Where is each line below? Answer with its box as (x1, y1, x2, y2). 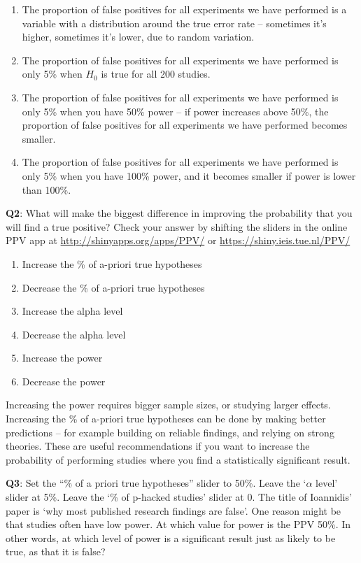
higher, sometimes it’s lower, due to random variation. (22, 29, 255, 44)
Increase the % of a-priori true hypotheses (22, 256, 202, 271)
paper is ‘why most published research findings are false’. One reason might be (6, 503, 341, 518)
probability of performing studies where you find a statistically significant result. (6, 452, 351, 466)
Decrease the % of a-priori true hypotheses (22, 280, 205, 294)
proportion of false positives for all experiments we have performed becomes (22, 117, 348, 132)
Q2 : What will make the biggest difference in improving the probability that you (6, 206, 353, 220)
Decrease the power (22, 373, 106, 388)
